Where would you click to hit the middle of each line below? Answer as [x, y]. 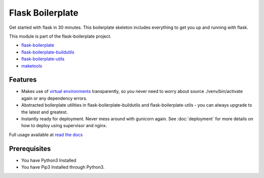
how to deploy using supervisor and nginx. [64, 126]
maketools [32, 66]
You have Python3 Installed [49, 160]
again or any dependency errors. [54, 98]
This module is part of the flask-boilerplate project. [60, 36]
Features [23, 80]
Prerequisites [30, 148]
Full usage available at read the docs [46, 134]
